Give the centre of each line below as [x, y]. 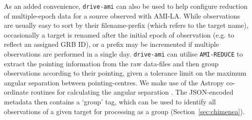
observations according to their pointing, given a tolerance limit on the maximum [125, 73]
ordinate [16, 92]
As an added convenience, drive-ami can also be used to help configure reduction [126, 6]
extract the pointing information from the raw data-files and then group [111, 63]
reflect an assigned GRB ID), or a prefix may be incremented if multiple [111, 44]
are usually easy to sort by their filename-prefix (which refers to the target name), [126, 25]
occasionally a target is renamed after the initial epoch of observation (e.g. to [119, 34]
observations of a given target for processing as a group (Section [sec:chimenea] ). [124, 111]
